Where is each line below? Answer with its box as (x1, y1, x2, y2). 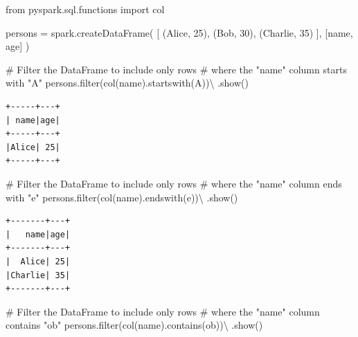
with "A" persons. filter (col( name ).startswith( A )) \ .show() (6, 75, 249, 90)
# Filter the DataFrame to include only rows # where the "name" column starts (6, 62, 347, 76)
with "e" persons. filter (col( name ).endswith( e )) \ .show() (6, 190, 238, 204)
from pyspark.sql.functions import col (6, 2, 165, 16)
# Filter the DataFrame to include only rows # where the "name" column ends (6, 176, 342, 190)
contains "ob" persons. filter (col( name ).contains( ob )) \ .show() (6, 318, 263, 332)
